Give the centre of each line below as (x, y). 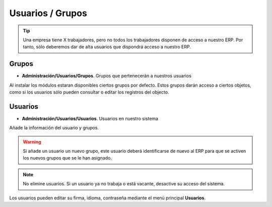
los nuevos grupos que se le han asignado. (67, 158)
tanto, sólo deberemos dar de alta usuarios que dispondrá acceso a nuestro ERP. (107, 47)
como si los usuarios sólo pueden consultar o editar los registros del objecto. (89, 92)
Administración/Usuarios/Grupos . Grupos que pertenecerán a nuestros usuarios (107, 76)
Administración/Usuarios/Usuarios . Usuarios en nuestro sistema (90, 118)
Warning (32, 142)
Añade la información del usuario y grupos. (54, 128)
